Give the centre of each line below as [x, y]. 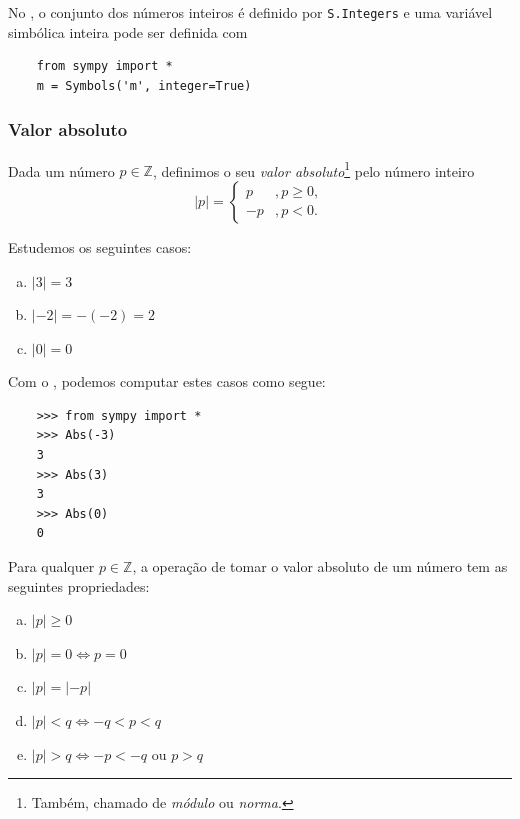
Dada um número [61, 170]
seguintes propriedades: [79, 585]
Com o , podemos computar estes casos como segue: [167, 381]
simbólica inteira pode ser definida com [128, 31]
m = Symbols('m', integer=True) [144, 85]
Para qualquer [51, 566]
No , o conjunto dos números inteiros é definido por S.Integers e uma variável [250, 12]
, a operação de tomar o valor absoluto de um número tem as [320, 566]
